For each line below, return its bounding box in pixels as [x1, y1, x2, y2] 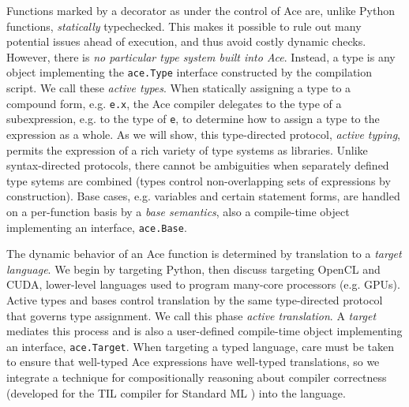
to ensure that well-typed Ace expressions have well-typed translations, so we [6, 353, 380, 370]
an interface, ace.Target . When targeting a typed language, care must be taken [6, 338, 395, 354]
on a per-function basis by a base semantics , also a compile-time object [6, 203, 350, 219]
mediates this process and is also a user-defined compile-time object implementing [6, 323, 403, 339]
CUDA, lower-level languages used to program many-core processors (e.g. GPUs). [6, 276, 400, 293]
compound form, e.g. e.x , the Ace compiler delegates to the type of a [6, 95, 342, 111]
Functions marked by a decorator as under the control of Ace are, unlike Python [6, 2, 395, 18]
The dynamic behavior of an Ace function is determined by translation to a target [6, 245, 402, 262]
